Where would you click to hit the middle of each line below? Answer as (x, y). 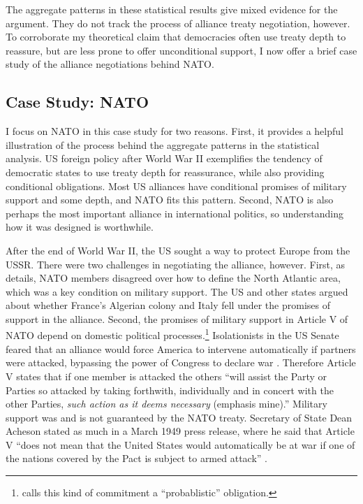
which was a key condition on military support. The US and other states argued (177, 291)
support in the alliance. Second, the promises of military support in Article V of (177, 318)
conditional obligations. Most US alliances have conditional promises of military (176, 186)
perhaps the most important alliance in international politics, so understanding (175, 213)
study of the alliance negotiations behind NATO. (110, 64)
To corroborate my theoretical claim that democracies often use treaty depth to (176, 37)
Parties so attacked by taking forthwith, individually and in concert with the (170, 390)
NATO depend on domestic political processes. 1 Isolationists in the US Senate (172, 334)
